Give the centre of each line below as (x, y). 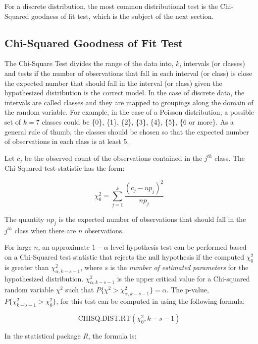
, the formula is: (112, 336)
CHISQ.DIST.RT (104, 319)
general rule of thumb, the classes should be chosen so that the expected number (127, 131)
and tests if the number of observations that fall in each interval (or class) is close (129, 73)
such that (80, 290)
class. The (230, 158)
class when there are (45, 230)
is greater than (27, 267)
